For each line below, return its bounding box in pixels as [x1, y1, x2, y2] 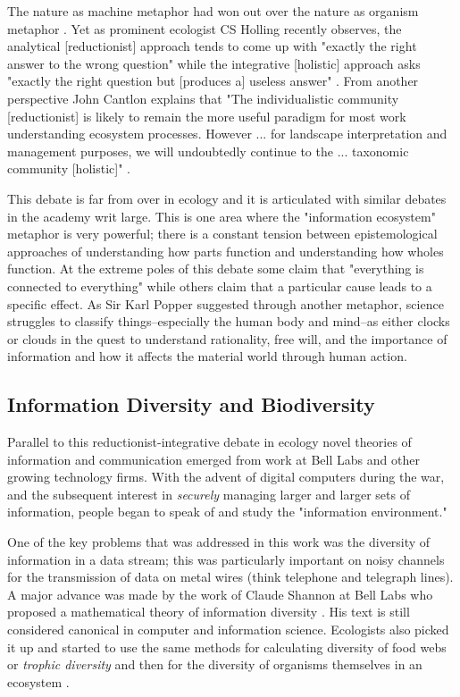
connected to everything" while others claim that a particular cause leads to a [7, 276, 432, 295]
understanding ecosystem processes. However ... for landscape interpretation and [7, 124, 447, 143]
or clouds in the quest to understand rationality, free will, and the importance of [7, 329, 447, 348]
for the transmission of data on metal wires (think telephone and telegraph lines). [7, 567, 454, 586]
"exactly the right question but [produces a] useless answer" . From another [7, 71, 419, 90]
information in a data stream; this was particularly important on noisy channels [7, 550, 445, 568]
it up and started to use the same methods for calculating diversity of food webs [7, 637, 447, 656]
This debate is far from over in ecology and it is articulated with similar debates [7, 189, 447, 207]
